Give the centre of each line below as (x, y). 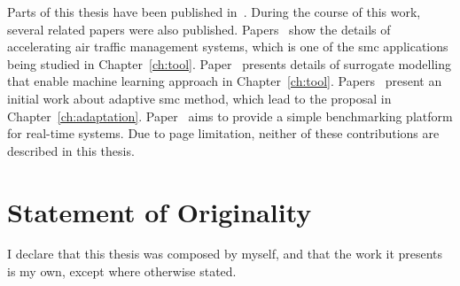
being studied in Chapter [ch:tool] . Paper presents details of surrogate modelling (229, 63)
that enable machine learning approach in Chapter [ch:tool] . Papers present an (225, 81)
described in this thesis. (71, 150)
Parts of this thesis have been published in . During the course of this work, (214, 12)
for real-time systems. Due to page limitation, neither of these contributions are (223, 133)
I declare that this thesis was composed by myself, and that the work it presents (225, 254)
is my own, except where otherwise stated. (122, 271)
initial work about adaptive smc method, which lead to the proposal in (199, 98)
